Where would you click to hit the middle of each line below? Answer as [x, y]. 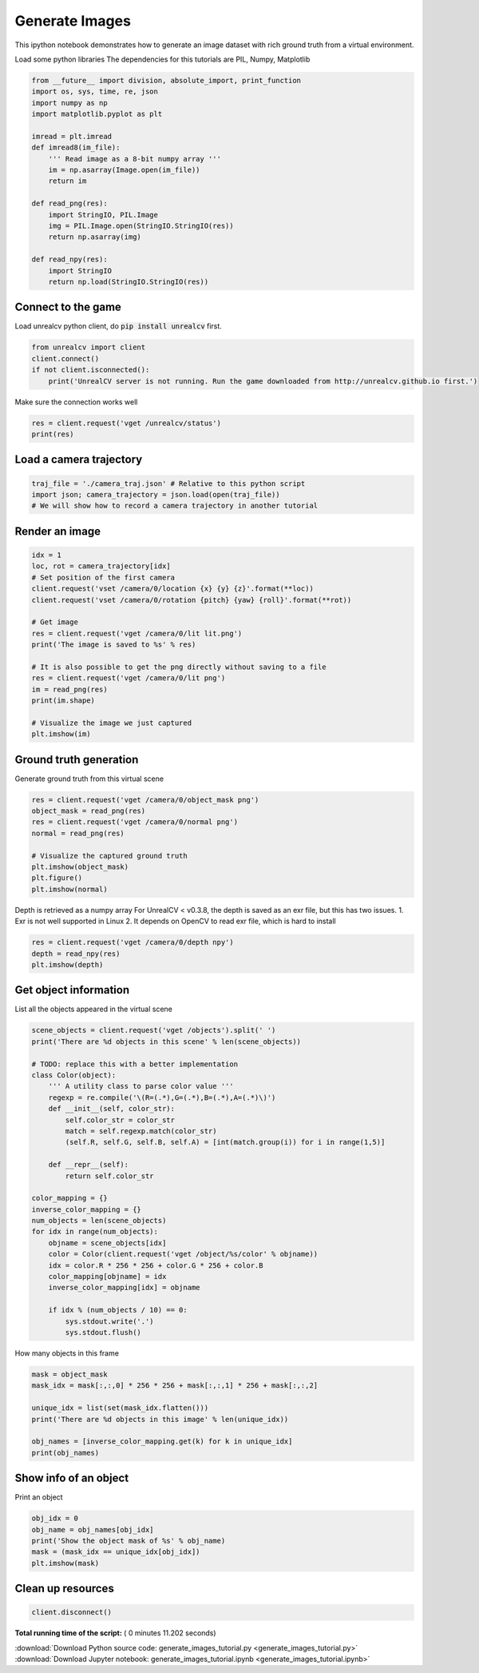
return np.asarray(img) [95, 237]
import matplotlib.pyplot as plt [97, 114]
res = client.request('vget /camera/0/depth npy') [133, 942]
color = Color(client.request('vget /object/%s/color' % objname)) [183, 1254]
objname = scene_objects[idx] [107, 1243]
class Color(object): [74, 1075]
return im [67, 181]
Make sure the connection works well [76, 402]
